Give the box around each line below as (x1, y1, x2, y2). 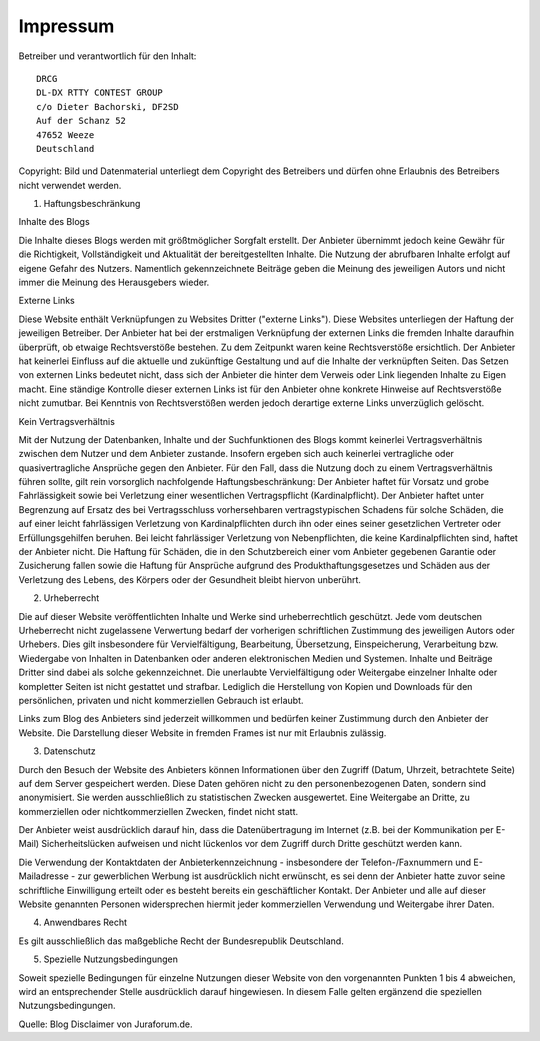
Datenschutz (43, 745, 97, 757)
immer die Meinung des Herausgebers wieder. (18, 276, 210, 289)
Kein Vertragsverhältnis (18, 415, 115, 427)
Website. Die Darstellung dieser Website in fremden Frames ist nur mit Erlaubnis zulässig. (18, 726, 387, 739)
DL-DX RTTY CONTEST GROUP (36, 87, 164, 99)
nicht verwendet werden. (18, 179, 122, 191)
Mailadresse (18, 870, 69, 882)
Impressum (18, 15, 115, 37)
